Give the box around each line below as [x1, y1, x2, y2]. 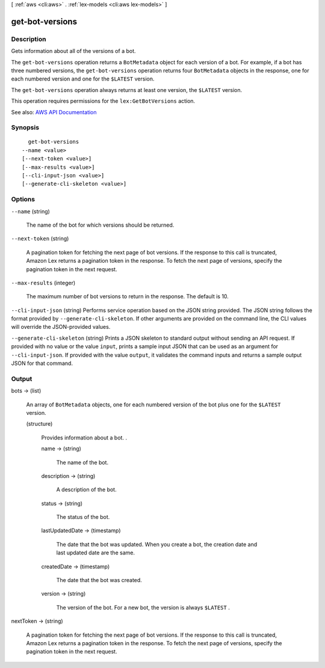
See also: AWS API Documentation [11, 108, 97, 115]
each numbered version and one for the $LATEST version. [11, 75, 155, 82]
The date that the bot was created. [56, 577, 143, 584]
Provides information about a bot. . [41, 434, 128, 441]
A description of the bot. [56, 486, 117, 493]
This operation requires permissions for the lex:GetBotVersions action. [11, 97, 196, 105]
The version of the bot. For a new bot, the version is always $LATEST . [56, 604, 230, 611]
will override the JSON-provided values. [11, 323, 111, 331]
